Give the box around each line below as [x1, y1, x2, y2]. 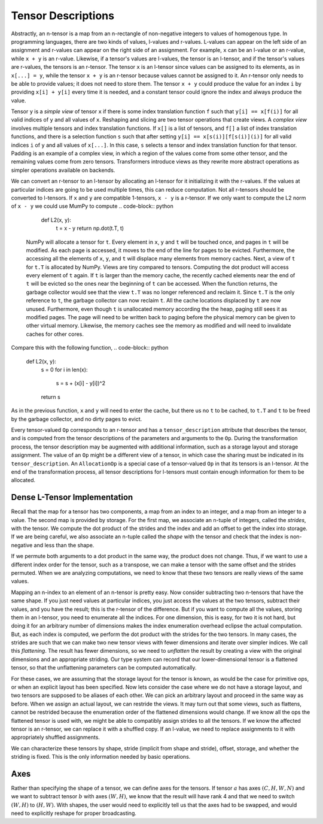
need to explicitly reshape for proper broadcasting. [11, 810, 137, 817]
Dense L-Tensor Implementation [11, 492, 133, 502]
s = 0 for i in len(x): [41, 366, 88, 373]
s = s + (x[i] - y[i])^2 [56, 380, 106, 387]
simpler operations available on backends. [11, 166, 115, 174]
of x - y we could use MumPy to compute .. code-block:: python [11, 202, 173, 210]
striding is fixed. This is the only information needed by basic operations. [11, 753, 191, 761]
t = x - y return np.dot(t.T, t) [56, 225, 124, 232]
